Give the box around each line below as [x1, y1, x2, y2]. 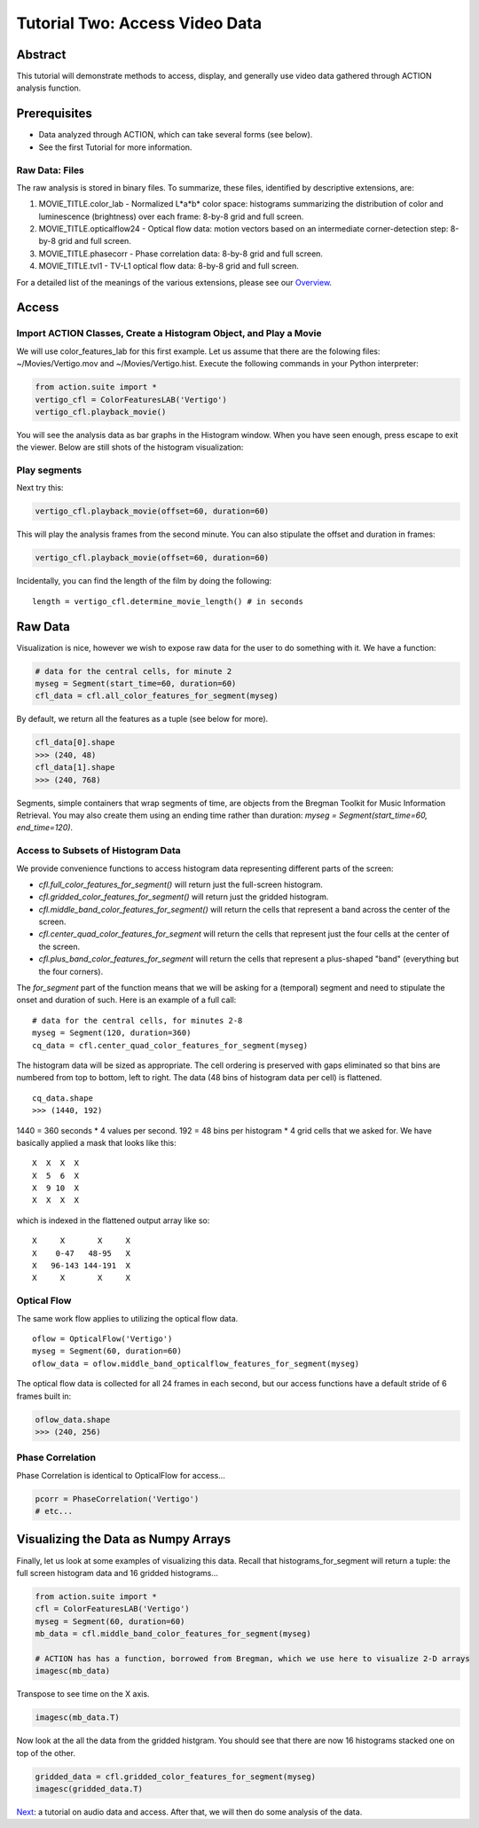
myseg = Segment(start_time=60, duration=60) [35, 679, 237, 689]
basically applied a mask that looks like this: [16, 1137, 177, 1148]
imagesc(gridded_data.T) [35, 1784, 144, 1793]
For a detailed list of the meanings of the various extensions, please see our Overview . [16, 277, 333, 287]
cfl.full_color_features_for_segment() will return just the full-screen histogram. [38, 879, 324, 890]
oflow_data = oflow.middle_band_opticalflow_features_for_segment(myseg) [32, 1358, 360, 1369]
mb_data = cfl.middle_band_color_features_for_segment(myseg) [35, 1628, 311, 1639]
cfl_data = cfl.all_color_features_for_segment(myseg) [35, 691, 279, 701]
